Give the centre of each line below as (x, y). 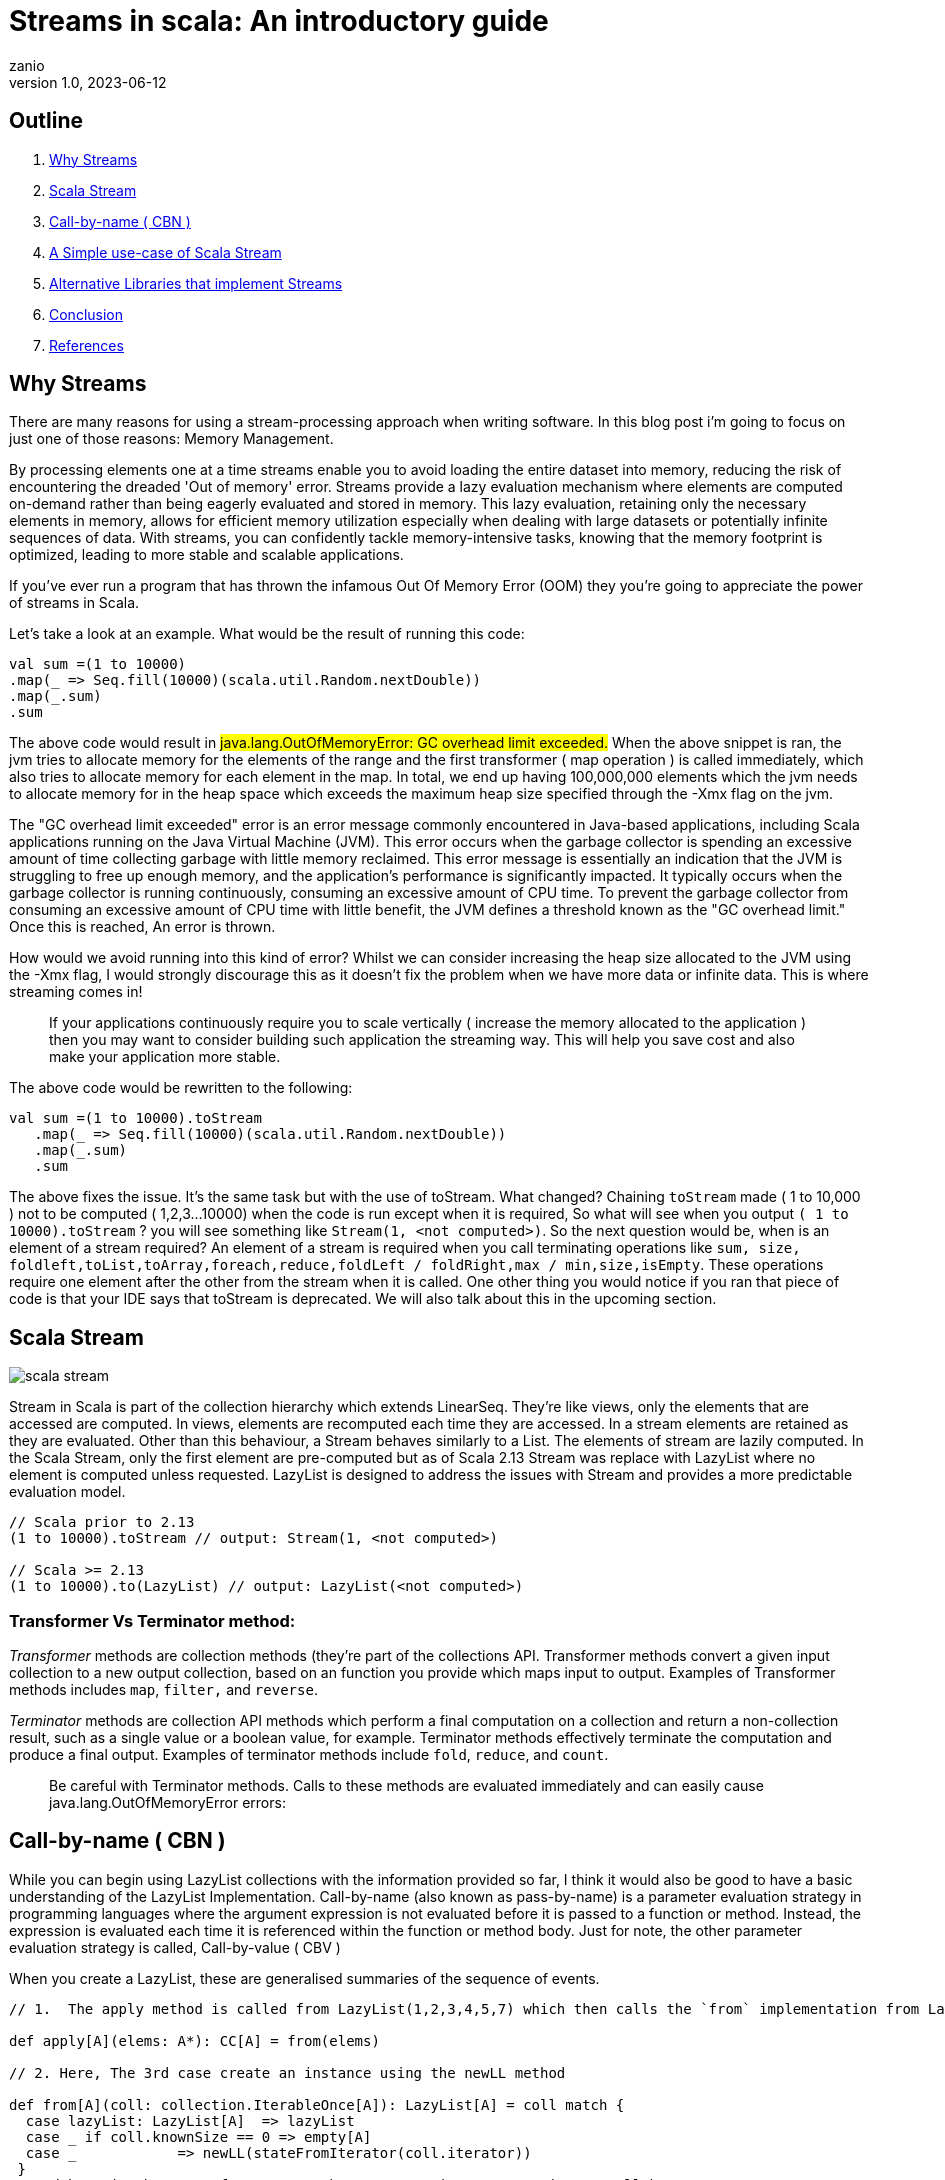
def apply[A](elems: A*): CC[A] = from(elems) (194, 2040)
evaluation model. (67, 1492)
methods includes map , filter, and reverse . (163, 1690)
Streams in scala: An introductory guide (279, 21)
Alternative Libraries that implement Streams (196, 283)
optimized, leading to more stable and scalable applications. (206, 555)
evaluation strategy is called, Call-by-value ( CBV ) (175, 1947)
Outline (46, 121)
